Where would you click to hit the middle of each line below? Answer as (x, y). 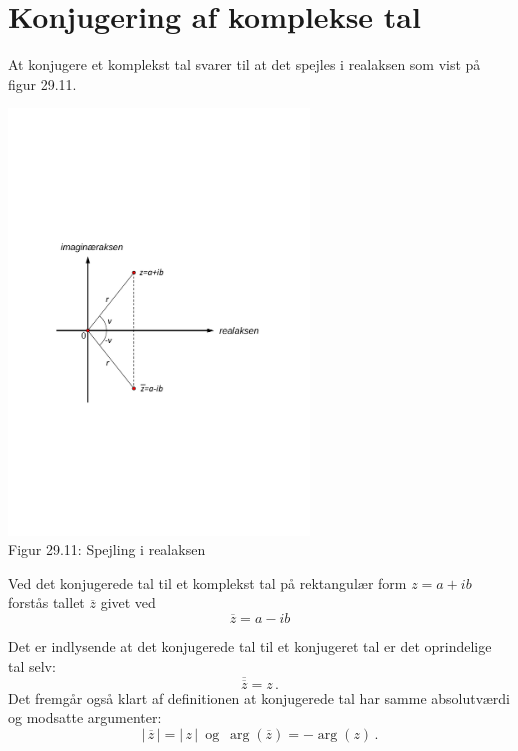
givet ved (128, 602)
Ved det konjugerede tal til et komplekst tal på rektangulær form (207, 582)
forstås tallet (46, 602)
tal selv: (32, 665)
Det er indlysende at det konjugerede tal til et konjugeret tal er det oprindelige (250, 645)
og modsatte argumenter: (85, 717)
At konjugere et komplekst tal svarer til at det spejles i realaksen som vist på (244, 64)
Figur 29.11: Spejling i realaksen (107, 549)
